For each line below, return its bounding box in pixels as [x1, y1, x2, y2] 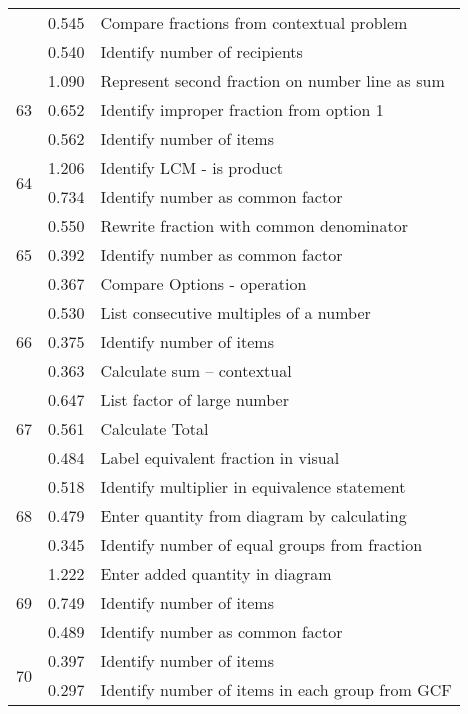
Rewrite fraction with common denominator [100, 214, 408, 237]
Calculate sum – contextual [100, 359, 292, 382]
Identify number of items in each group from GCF [100, 678, 452, 701]
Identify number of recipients [100, 40, 303, 63]
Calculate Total [100, 417, 209, 440]
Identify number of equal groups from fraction [100, 533, 423, 556]
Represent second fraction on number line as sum [100, 69, 445, 92]
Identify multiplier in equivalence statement [100, 475, 406, 498]
